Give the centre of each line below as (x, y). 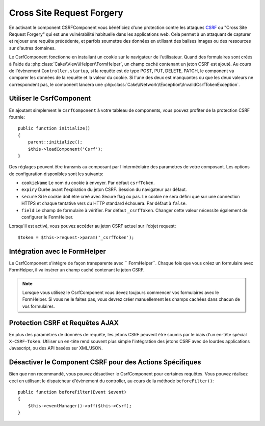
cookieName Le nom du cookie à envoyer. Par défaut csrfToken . (88, 183)
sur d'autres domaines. (32, 48)
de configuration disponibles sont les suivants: (56, 174)
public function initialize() (54, 128)
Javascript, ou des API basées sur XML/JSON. (56, 348)
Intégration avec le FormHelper (57, 251)
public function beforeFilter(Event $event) (72, 392)
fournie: (17, 117)
